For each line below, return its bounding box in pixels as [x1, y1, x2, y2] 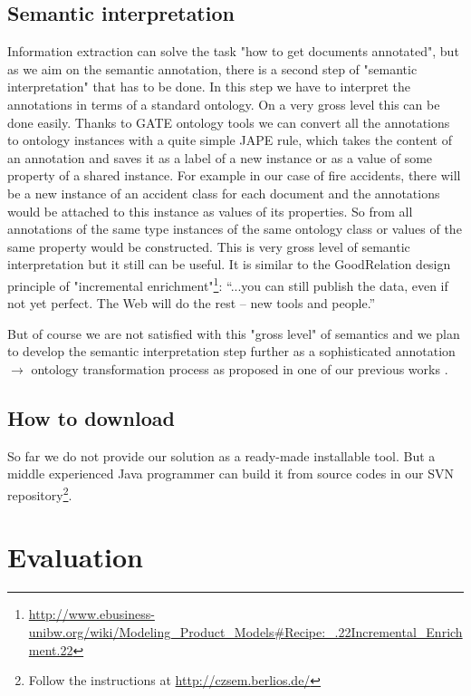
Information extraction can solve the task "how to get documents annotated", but [7, 42, 459, 61]
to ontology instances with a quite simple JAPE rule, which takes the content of [7, 130, 452, 150]
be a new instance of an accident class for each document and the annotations [7, 183, 440, 202]
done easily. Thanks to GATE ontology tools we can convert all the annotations [7, 112, 450, 131]
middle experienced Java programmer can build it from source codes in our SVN [7, 464, 454, 483]
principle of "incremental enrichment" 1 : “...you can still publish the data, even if [7, 273, 448, 295]
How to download [7, 403, 175, 431]
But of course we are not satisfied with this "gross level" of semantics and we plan [7, 324, 460, 343]
